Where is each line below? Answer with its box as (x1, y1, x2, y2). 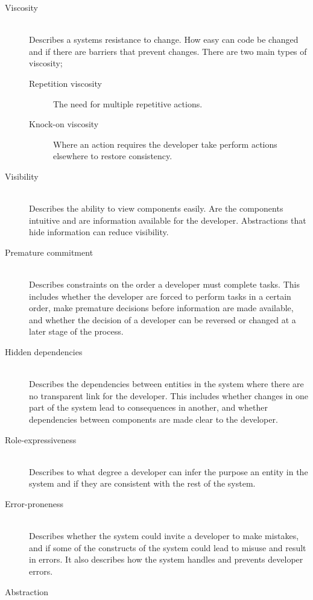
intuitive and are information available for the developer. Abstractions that (29, 213, 306, 226)
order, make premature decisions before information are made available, (29, 302, 294, 314)
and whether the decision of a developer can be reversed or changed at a (29, 313, 296, 326)
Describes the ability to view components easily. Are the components (29, 202, 283, 215)
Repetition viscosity (29, 77, 102, 89)
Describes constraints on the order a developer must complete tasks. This (29, 278, 300, 291)
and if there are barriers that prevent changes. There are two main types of (29, 45, 307, 57)
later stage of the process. (29, 325, 124, 338)
